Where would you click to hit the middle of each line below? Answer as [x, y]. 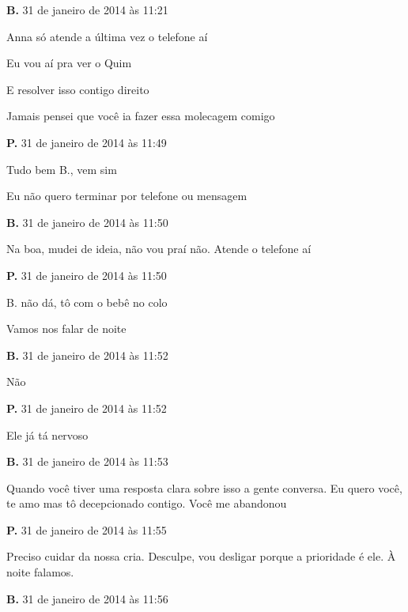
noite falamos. [40, 572]
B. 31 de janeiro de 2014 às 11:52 [87, 355]
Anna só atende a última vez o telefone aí [107, 36]
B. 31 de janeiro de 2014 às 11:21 [87, 9]
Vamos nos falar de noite [66, 329]
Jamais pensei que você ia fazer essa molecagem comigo [141, 116]
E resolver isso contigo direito [78, 89]
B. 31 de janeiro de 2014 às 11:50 [87, 222]
